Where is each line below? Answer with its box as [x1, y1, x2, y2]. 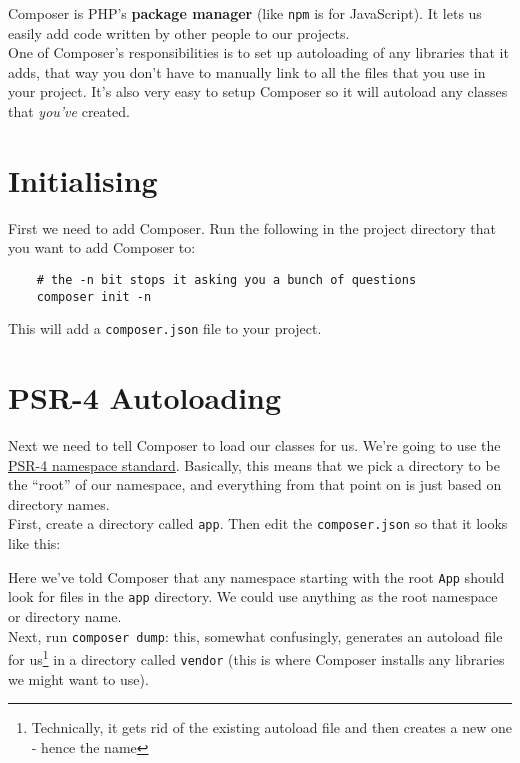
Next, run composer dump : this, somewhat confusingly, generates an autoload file [8, 625, 503, 646]
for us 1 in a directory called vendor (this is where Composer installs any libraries [8, 646, 505, 669]
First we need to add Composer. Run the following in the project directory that [8, 217, 497, 238]
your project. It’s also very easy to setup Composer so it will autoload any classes [8, 81, 508, 102]
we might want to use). [8, 668, 149, 689]
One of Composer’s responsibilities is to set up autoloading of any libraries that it [8, 42, 509, 63]
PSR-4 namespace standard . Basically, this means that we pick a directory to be [8, 454, 500, 475]
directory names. [8, 493, 110, 514]
